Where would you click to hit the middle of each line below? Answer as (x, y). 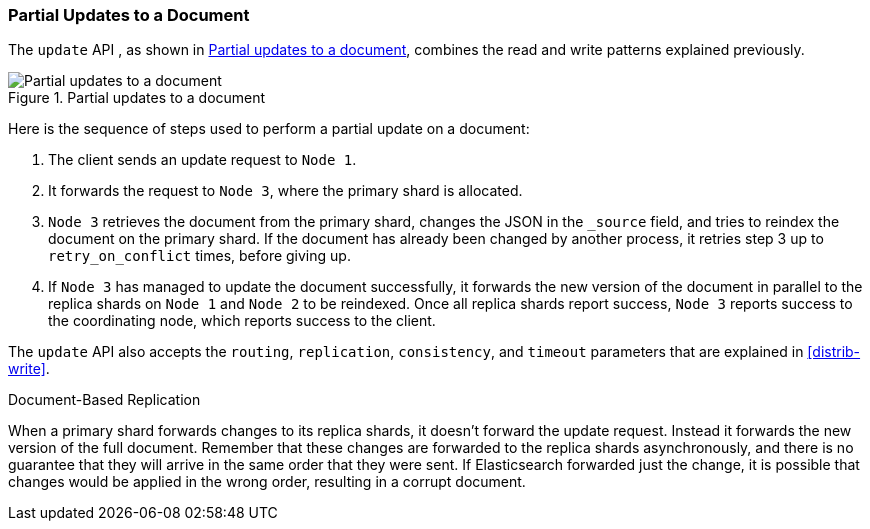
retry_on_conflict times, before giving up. (199, 256)
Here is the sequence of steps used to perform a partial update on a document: (269, 129)
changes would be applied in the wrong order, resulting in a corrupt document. (267, 482)
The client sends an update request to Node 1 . (202, 160)
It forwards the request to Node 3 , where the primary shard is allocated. (285, 191)
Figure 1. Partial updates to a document (137, 98)
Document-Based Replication (104, 400)
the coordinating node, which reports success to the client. (242, 321)
